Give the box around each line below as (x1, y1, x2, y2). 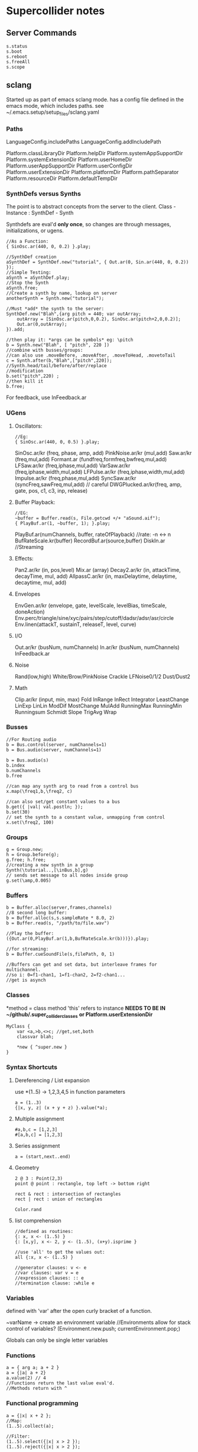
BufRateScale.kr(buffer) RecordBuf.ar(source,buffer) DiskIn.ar (14, 537, 165, 544)
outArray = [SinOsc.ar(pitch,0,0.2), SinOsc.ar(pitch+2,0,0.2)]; (17, 316, 181, 322)
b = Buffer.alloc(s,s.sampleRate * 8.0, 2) (6, 915, 115, 921)
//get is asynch (6, 977, 46, 984)
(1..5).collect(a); (6, 1423, 54, 1429)
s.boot (6, 49, 22, 54)
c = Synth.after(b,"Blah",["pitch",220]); (6, 358, 112, 364)
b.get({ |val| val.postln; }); (6, 804, 83, 809)
